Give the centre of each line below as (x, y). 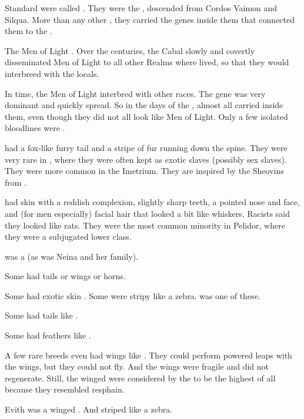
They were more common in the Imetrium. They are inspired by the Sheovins (144, 171)
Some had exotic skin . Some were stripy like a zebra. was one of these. (133, 295)
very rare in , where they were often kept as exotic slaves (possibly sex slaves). (146, 159)
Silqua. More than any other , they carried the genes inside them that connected (150, 19)
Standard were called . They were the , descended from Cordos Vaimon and (141, 8)
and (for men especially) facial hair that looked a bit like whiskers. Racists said (147, 213)
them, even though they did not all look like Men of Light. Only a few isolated (146, 116)
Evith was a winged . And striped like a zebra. (89, 409)
